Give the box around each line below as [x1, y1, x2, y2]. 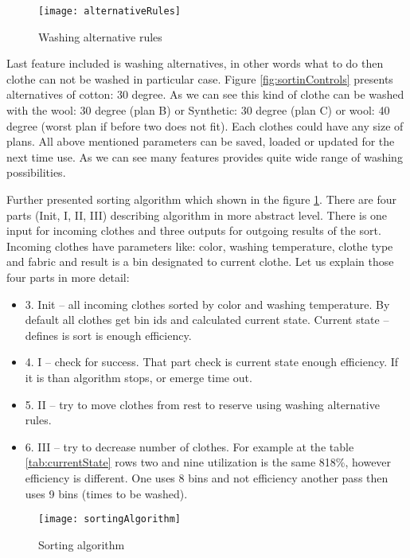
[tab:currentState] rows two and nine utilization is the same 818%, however [25, 454, 392, 470]
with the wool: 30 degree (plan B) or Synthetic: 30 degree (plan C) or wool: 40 [6, 102, 390, 119]
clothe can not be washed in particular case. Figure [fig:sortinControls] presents [6, 70, 393, 87]
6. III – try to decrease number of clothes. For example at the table [25, 438, 354, 455]
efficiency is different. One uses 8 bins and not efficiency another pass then [25, 469, 389, 486]
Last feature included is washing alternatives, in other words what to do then [6, 55, 384, 72]
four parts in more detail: [6, 268, 130, 285]
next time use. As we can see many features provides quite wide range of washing [6, 148, 403, 165]
